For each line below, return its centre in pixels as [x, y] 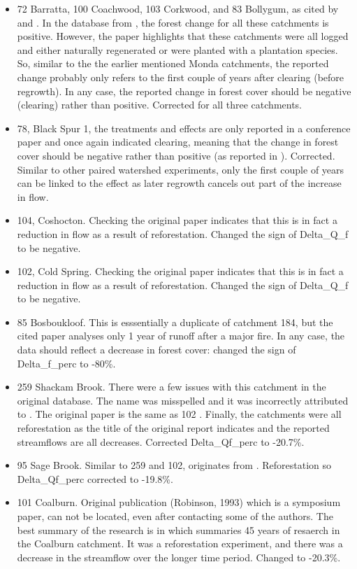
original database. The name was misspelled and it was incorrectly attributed [183, 400]
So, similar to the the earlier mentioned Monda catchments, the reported [173, 63]
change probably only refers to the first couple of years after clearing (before [181, 77]
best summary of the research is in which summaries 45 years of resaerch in [178, 529]
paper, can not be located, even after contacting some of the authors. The [175, 516]
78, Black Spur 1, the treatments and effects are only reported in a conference [184, 128]
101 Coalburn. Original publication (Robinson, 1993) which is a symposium [179, 502]
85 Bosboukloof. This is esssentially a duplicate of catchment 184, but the [175, 322]
